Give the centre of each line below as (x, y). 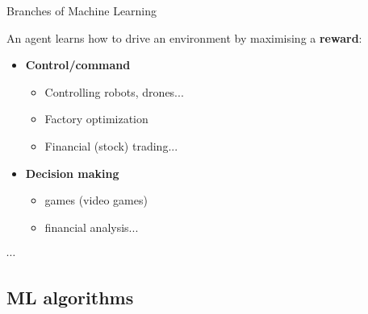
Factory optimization (96, 119)
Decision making (72, 173)
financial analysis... (92, 227)
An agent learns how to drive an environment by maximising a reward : (184, 37)
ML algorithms (70, 297)
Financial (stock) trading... (111, 145)
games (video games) (96, 200)
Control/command (78, 65)
